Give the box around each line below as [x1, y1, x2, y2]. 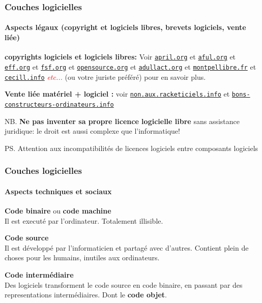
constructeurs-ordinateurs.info [5, 101, 114, 108]
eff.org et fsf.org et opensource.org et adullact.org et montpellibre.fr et [5, 61, 256, 72]
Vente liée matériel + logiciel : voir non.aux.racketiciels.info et [5, 88, 230, 99]
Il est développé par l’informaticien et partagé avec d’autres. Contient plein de [5, 242, 249, 253]
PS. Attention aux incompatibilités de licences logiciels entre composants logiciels [5, 142, 258, 153]
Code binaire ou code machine [5, 205, 111, 216]
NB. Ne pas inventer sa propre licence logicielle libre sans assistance [5, 115, 240, 126]
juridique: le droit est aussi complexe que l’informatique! [5, 126, 180, 136]
